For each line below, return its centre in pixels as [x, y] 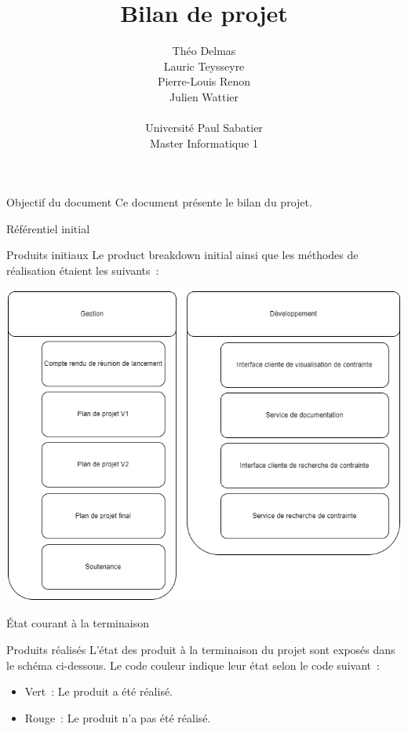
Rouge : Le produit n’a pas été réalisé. [118, 717]
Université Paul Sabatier [204, 128]
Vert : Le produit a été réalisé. [99, 691]
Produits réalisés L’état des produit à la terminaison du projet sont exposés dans [201, 649]
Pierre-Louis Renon [204, 81]
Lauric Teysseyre [204, 66]
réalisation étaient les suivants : [83, 270]
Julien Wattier [204, 96]
